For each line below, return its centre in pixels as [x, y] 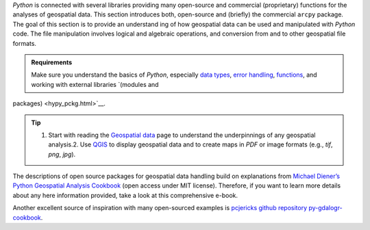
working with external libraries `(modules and [95, 84]
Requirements [52, 62]
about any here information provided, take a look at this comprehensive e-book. [125, 195]
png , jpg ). [62, 154]
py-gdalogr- [325, 208]
